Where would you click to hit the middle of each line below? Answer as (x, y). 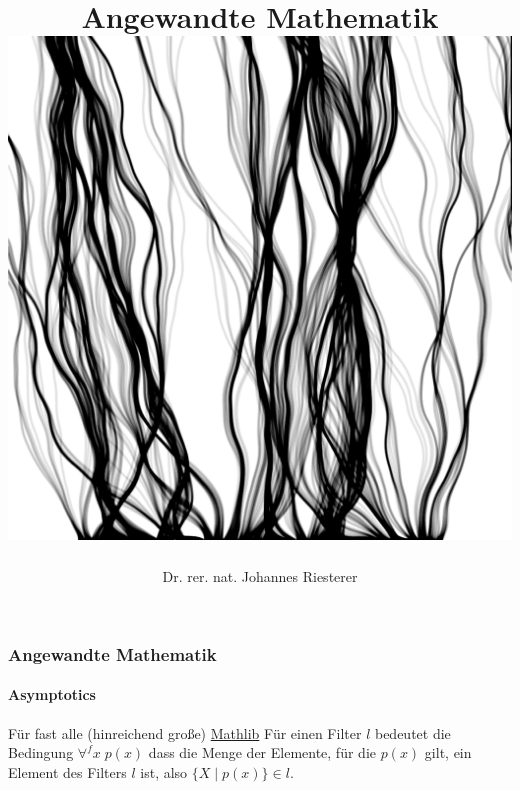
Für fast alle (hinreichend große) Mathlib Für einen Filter (185, 732)
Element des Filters (67, 771)
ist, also (164, 771)
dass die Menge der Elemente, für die (262, 752)
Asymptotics (52, 694)
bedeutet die (412, 732)
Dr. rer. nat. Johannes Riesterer (260, 576)
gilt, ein (448, 752)
